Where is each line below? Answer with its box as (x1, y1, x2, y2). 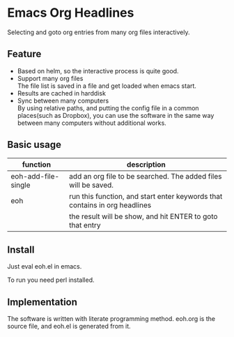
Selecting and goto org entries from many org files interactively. (7, 28, 190, 36)
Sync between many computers (17, 96, 109, 105)
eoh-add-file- (10, 171, 60, 181)
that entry (69, 220, 101, 230)
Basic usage (7, 139, 61, 151)
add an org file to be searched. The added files (69, 171, 222, 181)
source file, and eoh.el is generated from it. (7, 322, 131, 331)
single (10, 180, 31, 190)
